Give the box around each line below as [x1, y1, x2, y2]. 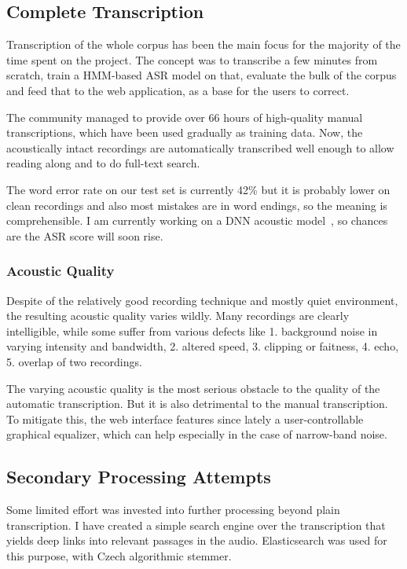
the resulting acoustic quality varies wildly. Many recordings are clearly [6, 307, 350, 324]
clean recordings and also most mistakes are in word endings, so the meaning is [6, 196, 387, 213]
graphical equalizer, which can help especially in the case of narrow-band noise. [6, 426, 387, 442]
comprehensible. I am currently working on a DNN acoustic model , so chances [6, 212, 388, 229]
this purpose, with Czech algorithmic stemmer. [6, 547, 232, 563]
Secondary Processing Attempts [6, 464, 271, 489]
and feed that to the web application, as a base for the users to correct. [6, 82, 350, 98]
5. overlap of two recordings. [6, 353, 142, 369]
